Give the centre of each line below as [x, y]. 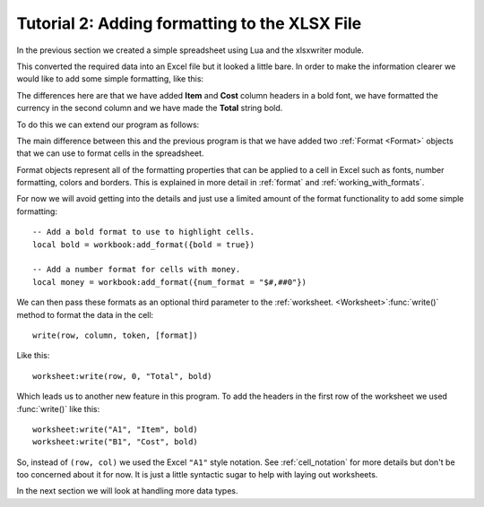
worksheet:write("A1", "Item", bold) [116, 429]
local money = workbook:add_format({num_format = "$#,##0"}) [169, 282]
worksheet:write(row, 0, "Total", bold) [122, 376]
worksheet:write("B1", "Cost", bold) [116, 442]
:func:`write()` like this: [58, 408]
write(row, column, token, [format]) [116, 335]
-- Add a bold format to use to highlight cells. [144, 232]
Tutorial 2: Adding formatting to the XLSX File [189, 23]
